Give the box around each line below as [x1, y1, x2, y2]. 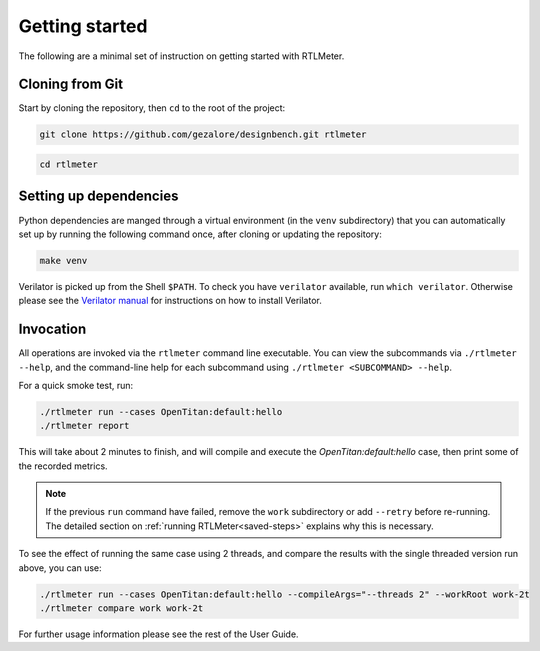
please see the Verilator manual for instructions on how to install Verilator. [18, 295, 322, 307]
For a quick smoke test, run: [18, 379, 134, 391]
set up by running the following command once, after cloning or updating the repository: [18, 228, 382, 240]
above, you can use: [18, 561, 102, 574]
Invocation [18, 321, 87, 338]
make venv [39, 255, 88, 266]
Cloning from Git [18, 76, 124, 93]
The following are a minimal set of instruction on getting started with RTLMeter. [18, 50, 345, 62]
